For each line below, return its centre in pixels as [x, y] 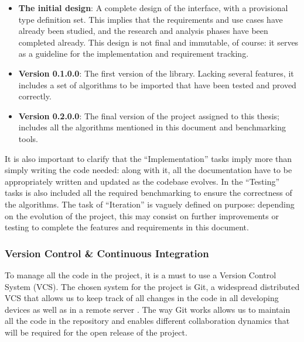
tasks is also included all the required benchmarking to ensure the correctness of [148, 193]
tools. [28, 138]
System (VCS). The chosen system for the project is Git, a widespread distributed [152, 286]
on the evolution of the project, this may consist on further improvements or [142, 215]
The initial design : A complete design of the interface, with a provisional [153, 8]
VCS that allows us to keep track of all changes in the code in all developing [142, 298]
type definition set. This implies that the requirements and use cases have [151, 19]
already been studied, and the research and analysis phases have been [143, 31]
